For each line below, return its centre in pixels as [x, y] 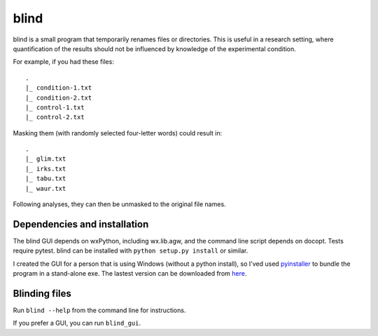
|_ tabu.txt [46, 179]
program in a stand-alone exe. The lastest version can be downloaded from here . [130, 274]
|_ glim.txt [46, 159]
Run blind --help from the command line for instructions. [99, 310]
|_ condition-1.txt [59, 88]
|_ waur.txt [46, 188]
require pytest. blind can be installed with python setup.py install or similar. [131, 251]
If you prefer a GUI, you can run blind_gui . [77, 323]
